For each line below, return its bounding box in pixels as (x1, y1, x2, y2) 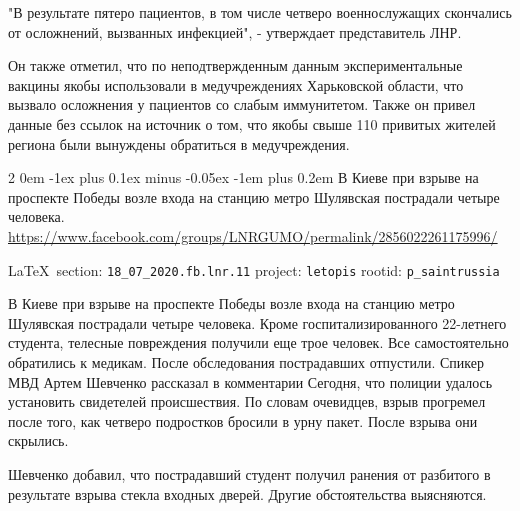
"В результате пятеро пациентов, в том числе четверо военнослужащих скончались (8, 2, 512, 22)
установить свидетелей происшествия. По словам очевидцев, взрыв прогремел (8, 391, 486, 412)
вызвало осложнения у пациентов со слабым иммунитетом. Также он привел (8, 94, 476, 115)
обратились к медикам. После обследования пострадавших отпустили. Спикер (8, 351, 484, 372)
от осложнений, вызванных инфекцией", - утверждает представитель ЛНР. (8, 21, 462, 42)
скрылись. (8, 430, 69, 451)
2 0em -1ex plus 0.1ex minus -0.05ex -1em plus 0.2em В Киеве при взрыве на (8, 167, 479, 188)
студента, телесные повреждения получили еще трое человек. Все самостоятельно (8, 332, 509, 353)
